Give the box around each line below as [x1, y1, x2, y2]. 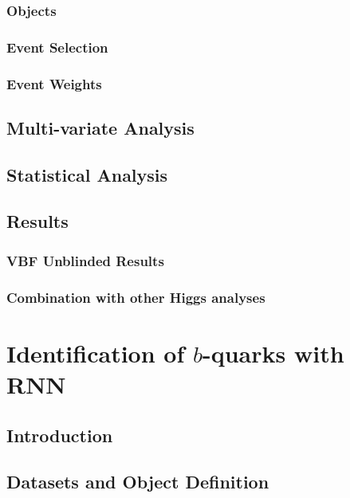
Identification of [6, 336, 185, 369]
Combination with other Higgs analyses [6, 287, 265, 307]
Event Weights [6, 73, 102, 93]
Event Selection [6, 37, 108, 57]
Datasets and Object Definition [6, 469, 269, 494]
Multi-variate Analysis [6, 115, 195, 139]
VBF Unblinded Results [6, 250, 164, 270]
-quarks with [203, 336, 344, 369]
